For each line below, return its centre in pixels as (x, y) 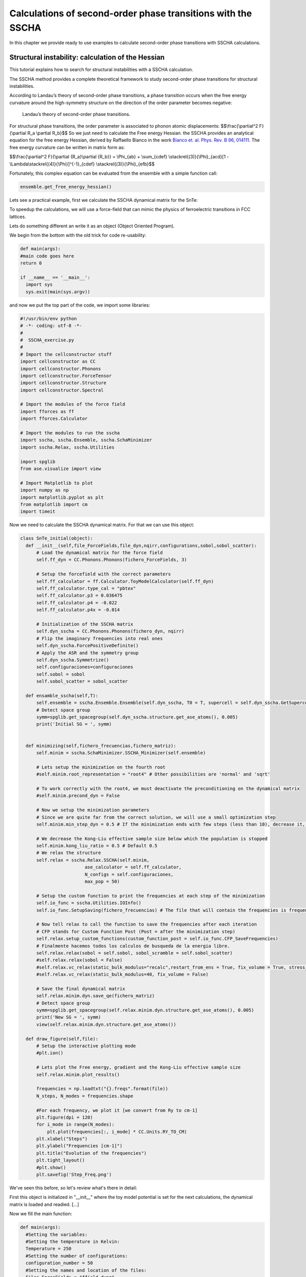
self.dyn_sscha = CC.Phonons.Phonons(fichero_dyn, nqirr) (110, 631)
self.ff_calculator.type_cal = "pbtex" (86, 588)
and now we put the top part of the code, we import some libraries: (80, 305)
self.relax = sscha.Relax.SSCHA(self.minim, (93, 860)
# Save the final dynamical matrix (81, 989)
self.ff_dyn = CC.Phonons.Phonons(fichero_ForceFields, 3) (112, 560)
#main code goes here (47, 256)
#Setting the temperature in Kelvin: (73, 1241)
